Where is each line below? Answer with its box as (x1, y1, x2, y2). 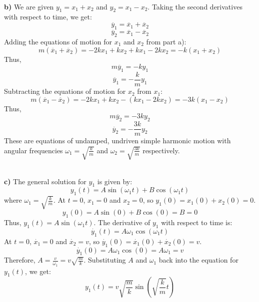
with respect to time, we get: (4, 11, 92, 22)
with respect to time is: (161, 217, 232, 228)
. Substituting (83, 255, 126, 265)
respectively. (142, 145, 180, 155)
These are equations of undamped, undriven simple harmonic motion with (4, 135, 231, 146)
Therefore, (4, 255, 35, 265)
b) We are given (4, 1, 54, 11)
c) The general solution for (4, 176, 86, 186)
